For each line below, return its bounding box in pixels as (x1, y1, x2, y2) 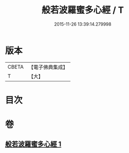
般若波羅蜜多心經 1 (5, 140, 62, 149)
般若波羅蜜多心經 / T (41, 4, 124, 16)
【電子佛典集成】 (28, 64, 68, 71)
